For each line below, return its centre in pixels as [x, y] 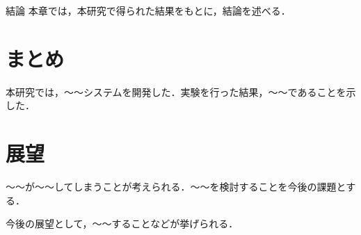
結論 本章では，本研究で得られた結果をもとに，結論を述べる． [148, 10]
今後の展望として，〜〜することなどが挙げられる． [122, 224]
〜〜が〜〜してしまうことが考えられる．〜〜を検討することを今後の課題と [176, 187]
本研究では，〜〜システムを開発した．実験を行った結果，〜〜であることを [176, 91]
